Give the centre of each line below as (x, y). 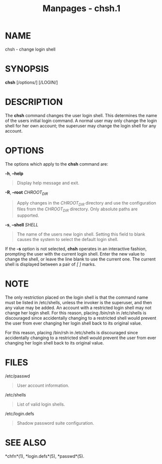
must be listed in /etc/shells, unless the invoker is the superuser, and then (79, 303)
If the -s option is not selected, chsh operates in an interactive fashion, (76, 249)
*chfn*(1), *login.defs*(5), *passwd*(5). (45, 456)
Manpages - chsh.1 (81, 9)
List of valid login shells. (41, 404)
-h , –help (14, 173)
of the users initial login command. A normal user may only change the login (81, 120)
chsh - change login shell (30, 49)
